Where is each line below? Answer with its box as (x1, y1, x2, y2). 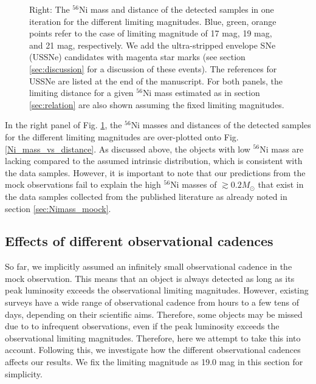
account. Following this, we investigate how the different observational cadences (5, 343, 301, 356)
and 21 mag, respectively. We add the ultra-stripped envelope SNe (29, 38, 276, 51)
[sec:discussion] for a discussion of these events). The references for (29, 62, 277, 75)
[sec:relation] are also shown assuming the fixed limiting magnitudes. (29, 98, 284, 111)
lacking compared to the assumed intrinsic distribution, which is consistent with (5, 154, 303, 167)
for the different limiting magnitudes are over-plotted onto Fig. (5, 130, 239, 143)
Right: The (29, 3, 70, 15)
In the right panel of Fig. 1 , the (5, 118, 122, 131)
